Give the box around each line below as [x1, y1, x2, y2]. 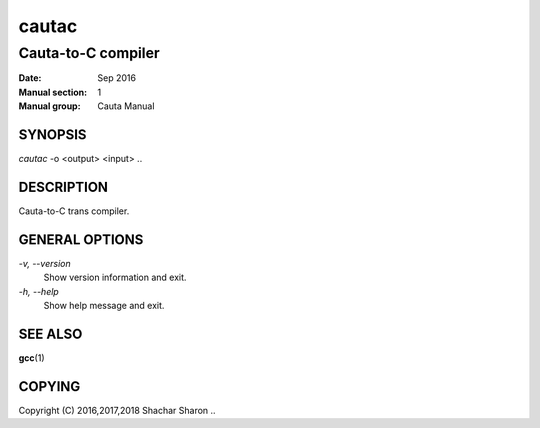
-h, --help [18, 285, 59, 297]
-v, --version [18, 257, 71, 269]
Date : [18, 72, 42, 84]
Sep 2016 [97, 72, 137, 84]
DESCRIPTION [18, 178, 109, 195]
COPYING [18, 378, 81, 395]
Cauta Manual [97, 100, 155, 112]
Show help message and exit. [43, 300, 165, 312]
